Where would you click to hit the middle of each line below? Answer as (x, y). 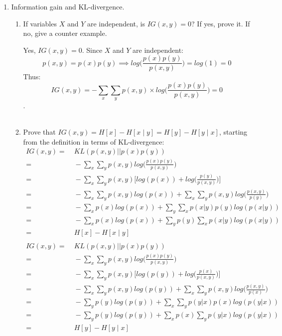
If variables (40, 23)
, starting (233, 132)
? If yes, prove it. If (221, 23)
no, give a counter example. (65, 33)
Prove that (39, 132)
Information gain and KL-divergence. (68, 6)
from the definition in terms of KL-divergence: (94, 141)
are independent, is (116, 23)
